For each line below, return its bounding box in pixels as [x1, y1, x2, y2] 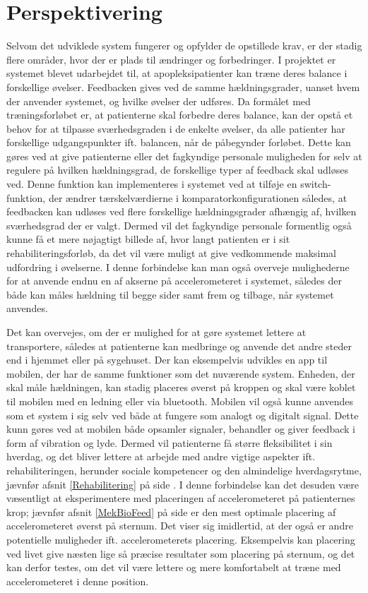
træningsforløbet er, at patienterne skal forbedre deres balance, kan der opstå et [6, 107, 353, 122]
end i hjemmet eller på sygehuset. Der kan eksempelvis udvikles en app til [6, 352, 328, 367]
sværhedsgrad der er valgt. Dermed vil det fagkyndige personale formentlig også [6, 217, 352, 232]
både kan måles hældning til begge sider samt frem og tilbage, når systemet [6, 287, 334, 301]
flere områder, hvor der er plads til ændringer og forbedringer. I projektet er [6, 52, 336, 66]
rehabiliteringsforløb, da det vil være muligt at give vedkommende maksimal [6, 246, 336, 260]
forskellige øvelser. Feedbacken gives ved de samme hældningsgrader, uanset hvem [6, 79, 360, 94]
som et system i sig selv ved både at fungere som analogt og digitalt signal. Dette [6, 407, 359, 422]
